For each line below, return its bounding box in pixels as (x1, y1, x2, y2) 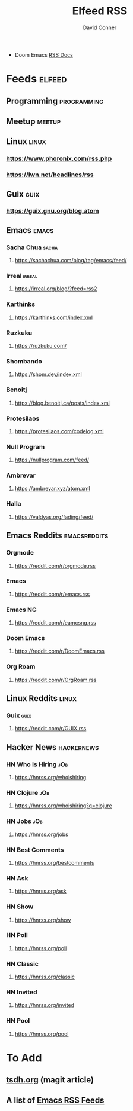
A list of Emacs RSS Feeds (6, 1095, 104, 1105)
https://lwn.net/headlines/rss (6, 170, 94, 179)
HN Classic (6, 959, 39, 968)
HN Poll (6, 931, 28, 939)
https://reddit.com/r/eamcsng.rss (14, 619, 96, 626)
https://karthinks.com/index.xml (14, 314, 93, 321)
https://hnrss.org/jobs (14, 831, 68, 838)
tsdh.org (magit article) (6, 1075, 94, 1085)
